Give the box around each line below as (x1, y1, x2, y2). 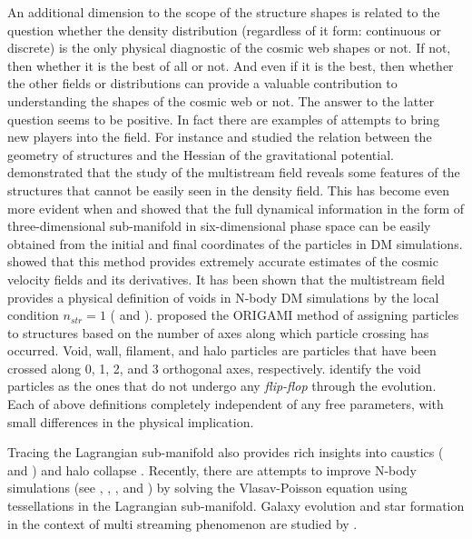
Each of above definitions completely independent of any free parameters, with (7, 394, 444, 414)
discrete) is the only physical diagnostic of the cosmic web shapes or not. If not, (7, 38, 451, 57)
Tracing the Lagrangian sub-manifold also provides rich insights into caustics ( (7, 443, 444, 462)
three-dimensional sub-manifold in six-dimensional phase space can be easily (7, 216, 431, 235)
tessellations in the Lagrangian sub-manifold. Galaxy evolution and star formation (7, 496, 465, 515)
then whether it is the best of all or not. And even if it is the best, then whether (7, 55, 454, 75)
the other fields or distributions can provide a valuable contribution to (7, 74, 398, 93)
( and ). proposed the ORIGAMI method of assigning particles (110, 305, 459, 324)
